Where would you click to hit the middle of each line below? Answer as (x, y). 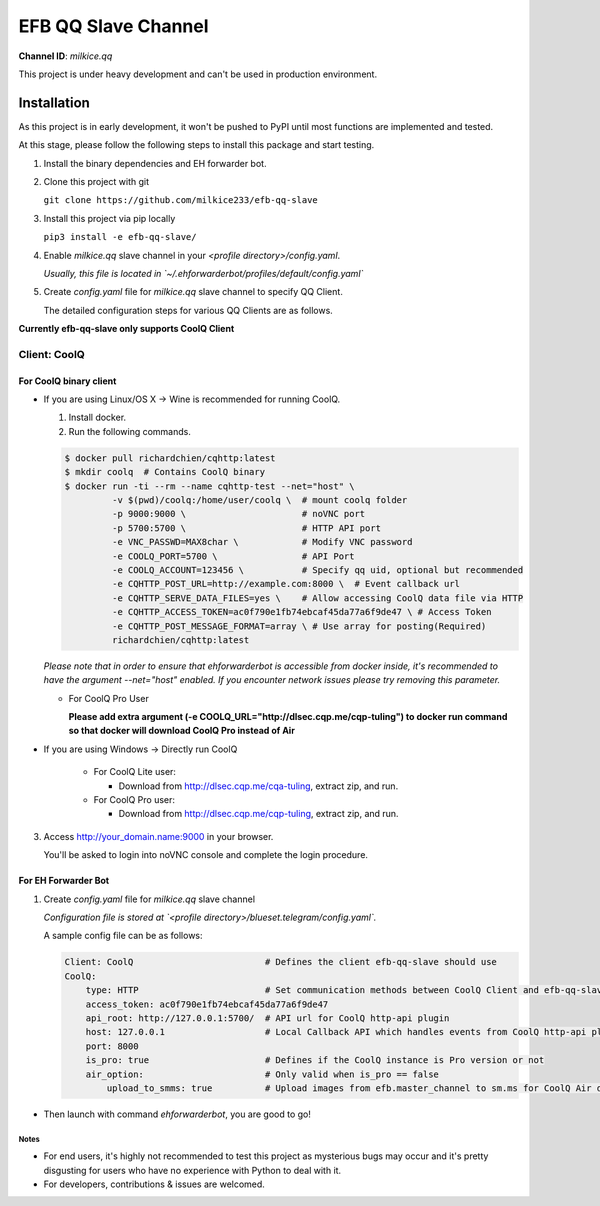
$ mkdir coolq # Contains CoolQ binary (164, 472)
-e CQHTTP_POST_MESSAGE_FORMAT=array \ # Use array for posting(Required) (299, 626)
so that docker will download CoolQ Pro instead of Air (181, 731)
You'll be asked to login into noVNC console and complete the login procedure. (206, 855)
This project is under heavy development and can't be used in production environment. (198, 74)
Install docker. (97, 417)
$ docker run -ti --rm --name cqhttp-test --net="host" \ (209, 486)
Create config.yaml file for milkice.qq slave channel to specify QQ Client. (193, 292)
